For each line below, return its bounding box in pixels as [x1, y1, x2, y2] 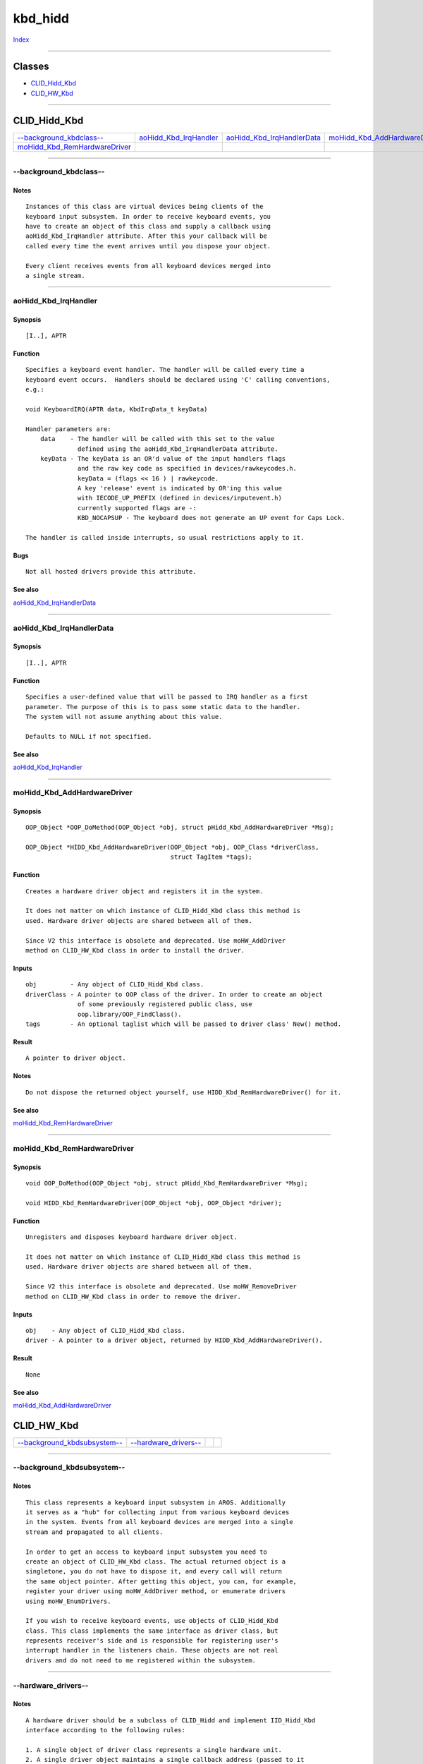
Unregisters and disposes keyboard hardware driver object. [25, 1233, 238, 1241]
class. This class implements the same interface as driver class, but [25, 1626, 278, 1635]
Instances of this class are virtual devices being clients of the [25, 203, 264, 211]
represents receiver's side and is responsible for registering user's [25, 1637, 278, 1645]
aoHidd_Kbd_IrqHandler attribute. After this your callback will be [25, 232, 267, 240]
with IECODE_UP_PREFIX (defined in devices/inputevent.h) [78, 494, 282, 502]
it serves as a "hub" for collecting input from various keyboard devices [25, 1508, 290, 1516]
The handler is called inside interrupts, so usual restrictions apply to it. [25, 533, 305, 542]
